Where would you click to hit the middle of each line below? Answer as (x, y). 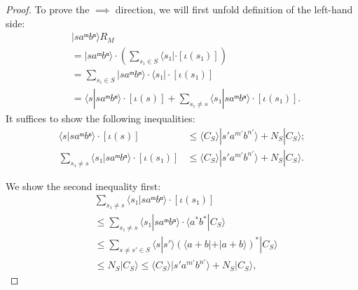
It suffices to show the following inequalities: (101, 118)
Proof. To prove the (48, 9)
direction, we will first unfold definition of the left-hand (234, 9)
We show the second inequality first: (83, 186)
